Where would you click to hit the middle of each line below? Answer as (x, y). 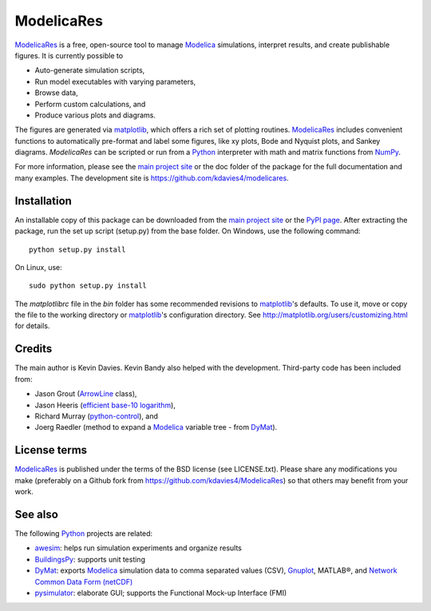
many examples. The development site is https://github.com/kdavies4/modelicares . (152, 178)
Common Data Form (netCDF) (84, 581)
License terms (51, 450)
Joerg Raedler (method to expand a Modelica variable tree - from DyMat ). (156, 427)
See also (37, 514)
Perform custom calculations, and (90, 104)
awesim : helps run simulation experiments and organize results (138, 548)
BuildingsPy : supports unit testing (90, 559)
